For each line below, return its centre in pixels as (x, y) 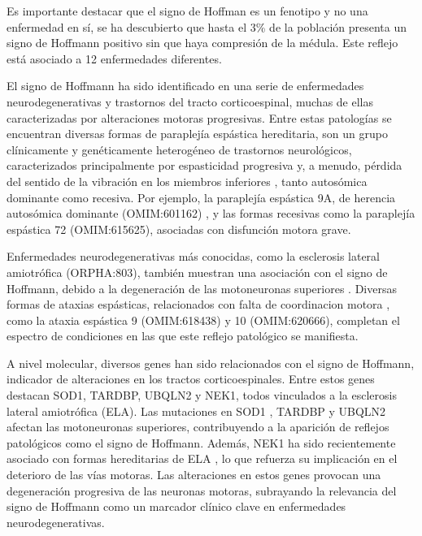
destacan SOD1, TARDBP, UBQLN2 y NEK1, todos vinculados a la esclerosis (202, 395)
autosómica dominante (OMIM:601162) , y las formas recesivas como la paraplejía (211, 213)
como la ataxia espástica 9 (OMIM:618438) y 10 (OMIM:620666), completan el (203, 320)
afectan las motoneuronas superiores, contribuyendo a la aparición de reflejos (198, 427)
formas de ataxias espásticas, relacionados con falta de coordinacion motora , (198, 304)
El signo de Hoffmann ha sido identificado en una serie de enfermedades (185, 86)
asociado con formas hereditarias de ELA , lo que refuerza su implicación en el (202, 458)
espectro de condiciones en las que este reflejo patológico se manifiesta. (183, 336)
